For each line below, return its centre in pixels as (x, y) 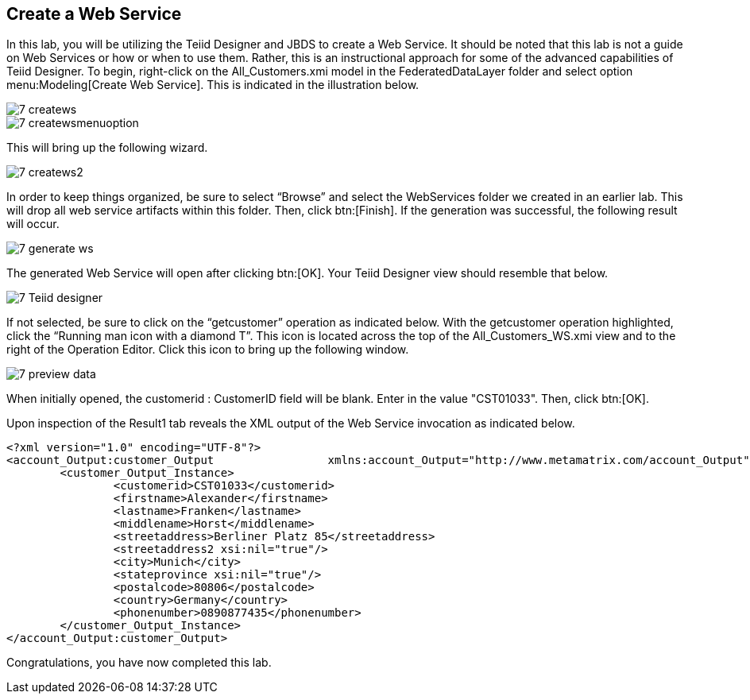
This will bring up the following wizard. (107, 148)
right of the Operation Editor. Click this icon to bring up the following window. (208, 350)
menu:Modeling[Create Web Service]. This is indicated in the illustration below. (213, 85)
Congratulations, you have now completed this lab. (139, 663)
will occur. (33, 224)
